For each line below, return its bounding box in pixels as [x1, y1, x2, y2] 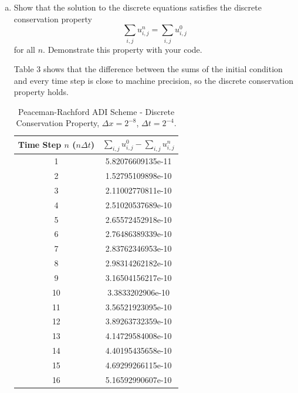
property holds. [13, 86, 69, 98]
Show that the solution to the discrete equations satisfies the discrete [13, 1, 262, 13]
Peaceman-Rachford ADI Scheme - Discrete [18, 105, 175, 117]
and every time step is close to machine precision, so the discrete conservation [13, 74, 294, 86]
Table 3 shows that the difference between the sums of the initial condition [13, 63, 283, 75]
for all [13, 43, 36, 55]
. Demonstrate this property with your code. [43, 43, 202, 55]
